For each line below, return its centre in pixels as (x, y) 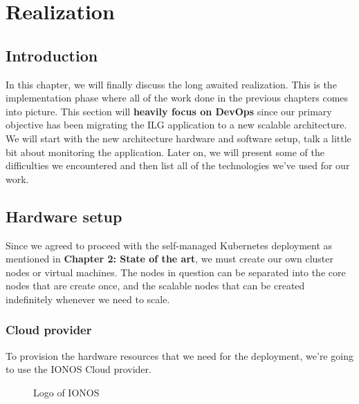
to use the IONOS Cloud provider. (79, 369)
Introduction (52, 55)
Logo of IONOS (66, 392)
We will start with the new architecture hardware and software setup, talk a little (178, 138)
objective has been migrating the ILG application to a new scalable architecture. (176, 125)
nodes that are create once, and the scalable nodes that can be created (155, 286)
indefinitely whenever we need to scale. (88, 299)
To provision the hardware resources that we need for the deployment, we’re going (179, 355)
